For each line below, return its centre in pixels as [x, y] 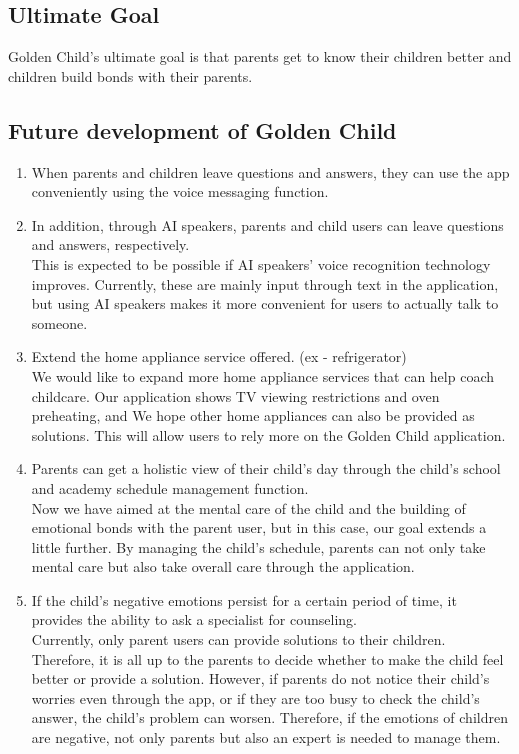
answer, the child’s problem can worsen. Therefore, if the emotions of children [269, 717]
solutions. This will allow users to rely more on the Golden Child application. [268, 434]
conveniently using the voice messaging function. [180, 191]
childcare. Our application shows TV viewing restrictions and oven [235, 395]
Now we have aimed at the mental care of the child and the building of [248, 507]
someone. [59, 322]
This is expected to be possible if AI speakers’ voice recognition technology [261, 263]
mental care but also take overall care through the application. [223, 566]
